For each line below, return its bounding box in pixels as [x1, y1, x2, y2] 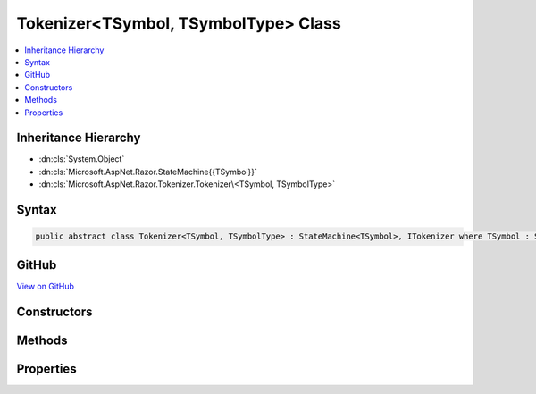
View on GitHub [16, 281, 75, 291]
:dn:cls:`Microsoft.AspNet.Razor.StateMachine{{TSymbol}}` [38, 166, 258, 177]
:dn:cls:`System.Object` [38, 154, 125, 164]
